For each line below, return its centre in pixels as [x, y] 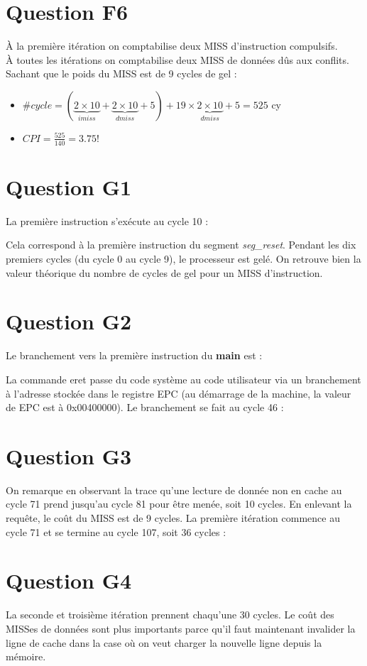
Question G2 [69, 321]
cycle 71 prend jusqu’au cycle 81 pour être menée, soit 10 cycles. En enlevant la [179, 504]
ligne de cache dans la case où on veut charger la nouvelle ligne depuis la [164, 642]
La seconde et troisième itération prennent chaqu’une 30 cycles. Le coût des [170, 615]
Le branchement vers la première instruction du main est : [134, 355]
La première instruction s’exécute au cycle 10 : [107, 220]
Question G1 [69, 186]
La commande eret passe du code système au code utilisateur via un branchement [183, 379]
